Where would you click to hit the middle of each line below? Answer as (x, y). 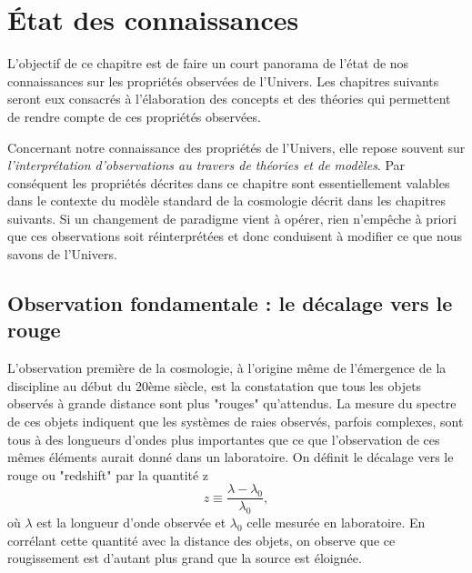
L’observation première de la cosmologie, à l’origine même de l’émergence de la (227, 368)
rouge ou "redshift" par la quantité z (108, 474)
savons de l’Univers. (62, 254)
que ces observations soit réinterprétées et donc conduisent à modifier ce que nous (235, 236)
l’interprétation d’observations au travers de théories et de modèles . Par (206, 165)
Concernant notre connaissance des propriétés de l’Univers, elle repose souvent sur (236, 147)
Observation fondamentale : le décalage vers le (230, 303)
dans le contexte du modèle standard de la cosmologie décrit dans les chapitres (226, 201)
